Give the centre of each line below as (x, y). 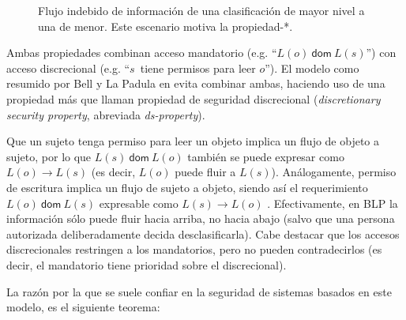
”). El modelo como (312, 68)
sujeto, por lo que (49, 156)
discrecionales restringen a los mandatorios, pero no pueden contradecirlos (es (194, 249)
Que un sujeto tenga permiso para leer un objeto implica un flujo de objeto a (193, 141)
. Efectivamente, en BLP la (333, 203)
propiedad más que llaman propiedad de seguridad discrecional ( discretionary (194, 98)
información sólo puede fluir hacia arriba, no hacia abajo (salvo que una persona (201, 218)
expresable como (139, 203)
